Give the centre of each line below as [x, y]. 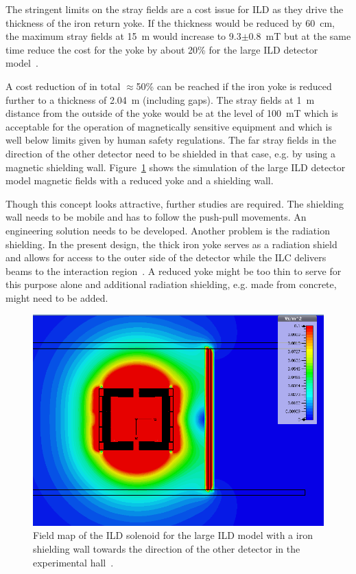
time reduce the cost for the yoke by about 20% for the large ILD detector [162, 49]
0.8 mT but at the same [300, 36]
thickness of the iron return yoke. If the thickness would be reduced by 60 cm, [170, 22]
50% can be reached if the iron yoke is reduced [234, 86]
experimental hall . [73, 562]
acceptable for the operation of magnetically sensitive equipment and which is [169, 126]
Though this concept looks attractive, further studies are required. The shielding [175, 203]
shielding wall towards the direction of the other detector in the [167, 549]
